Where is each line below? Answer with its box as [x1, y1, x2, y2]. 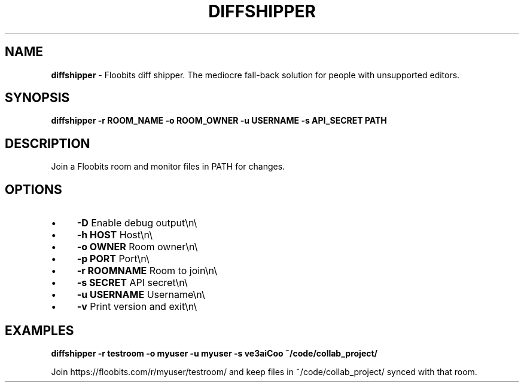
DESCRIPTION [5, 136, 90, 151]
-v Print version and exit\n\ [77, 300, 197, 313]
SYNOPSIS [5, 90, 70, 106]
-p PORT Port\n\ [77, 253, 150, 265]
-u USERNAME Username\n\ [77, 288, 205, 301]
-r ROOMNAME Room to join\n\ [77, 265, 217, 277]
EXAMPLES [5, 322, 74, 338]
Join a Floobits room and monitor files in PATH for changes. [51, 161, 285, 172]
